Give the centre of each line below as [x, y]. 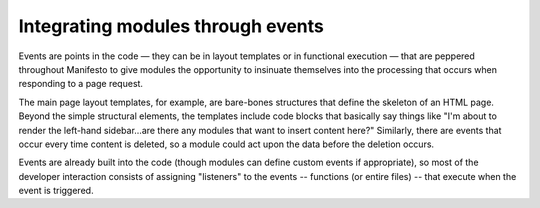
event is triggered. [56, 191]
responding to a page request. [81, 84]
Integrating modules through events [171, 26]
